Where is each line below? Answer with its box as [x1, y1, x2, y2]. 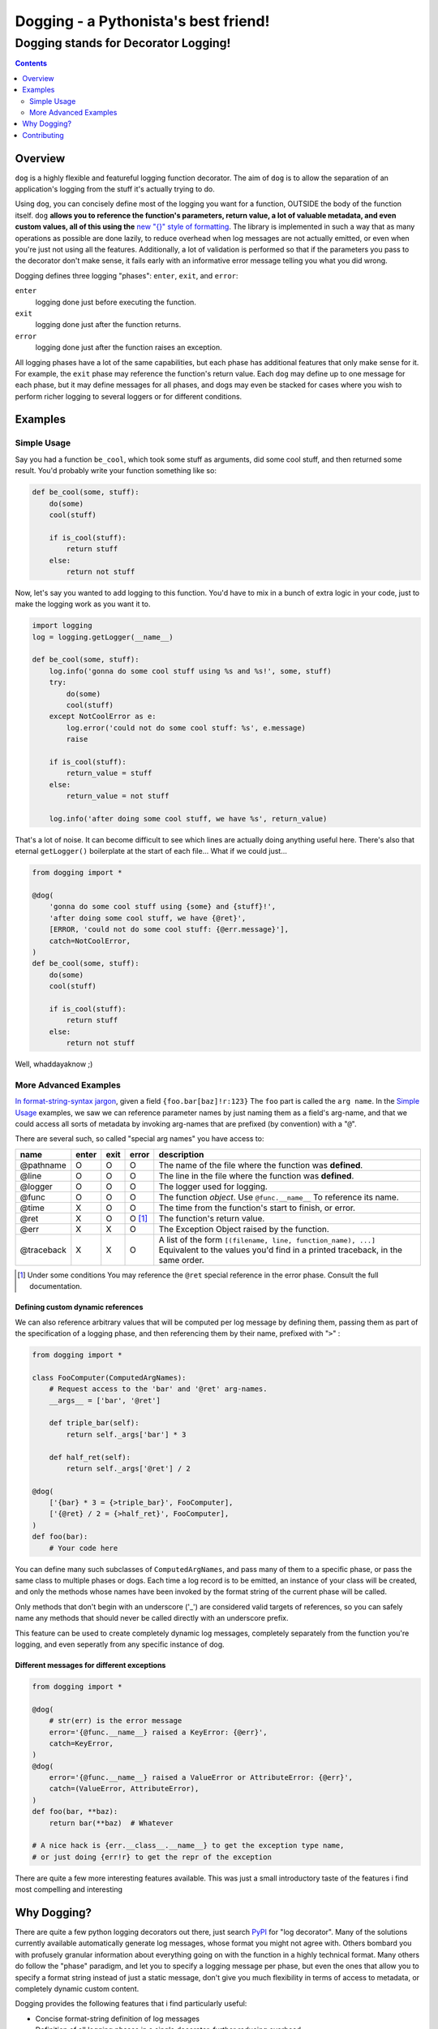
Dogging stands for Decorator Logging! [15, 36, 231, 50]
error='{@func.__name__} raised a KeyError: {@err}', [49, 1727, 268, 1737]
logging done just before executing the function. [35, 297, 196, 307]
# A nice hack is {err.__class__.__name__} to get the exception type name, [32, 1841, 345, 1850]
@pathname [19, 1159, 67, 1170]
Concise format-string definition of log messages [35, 2014, 200, 2023]
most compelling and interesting [15, 1885, 123, 1894]
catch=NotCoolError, [49, 936, 131, 946]
